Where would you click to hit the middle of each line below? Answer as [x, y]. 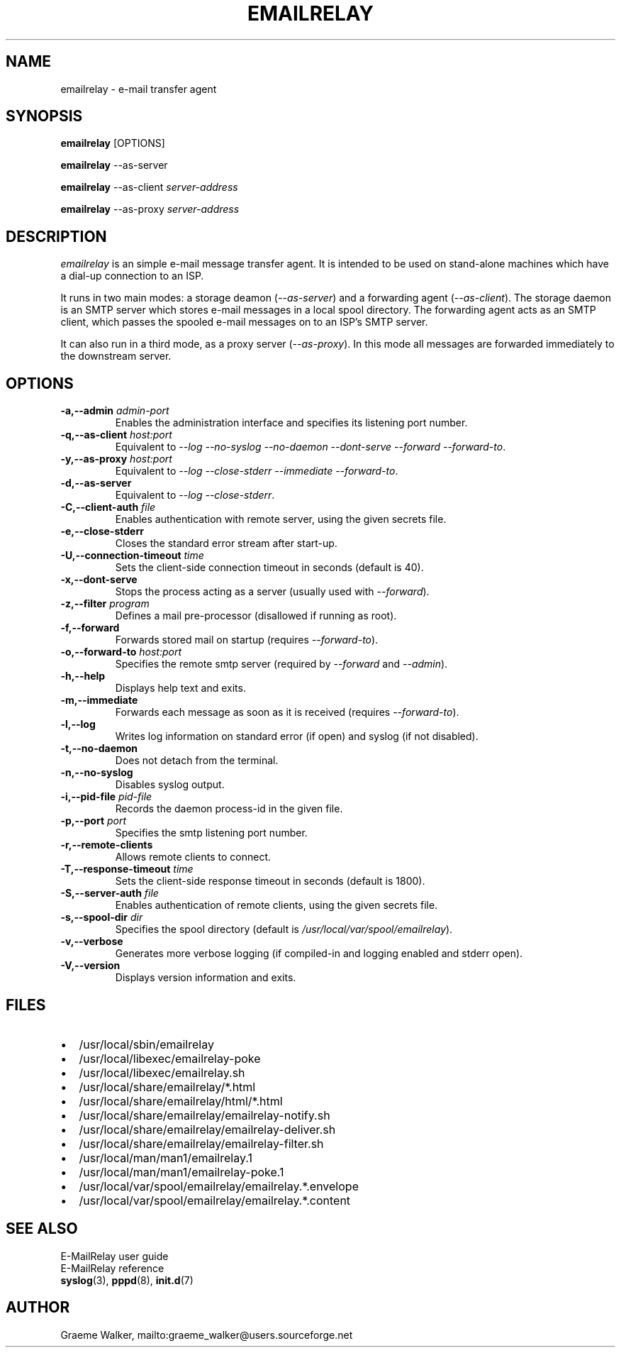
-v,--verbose [92, 941]
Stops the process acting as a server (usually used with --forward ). [272, 592]
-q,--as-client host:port [116, 435]
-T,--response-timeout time [127, 869]
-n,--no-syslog [97, 773]
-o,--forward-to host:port [121, 652]
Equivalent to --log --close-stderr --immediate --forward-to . [257, 471]
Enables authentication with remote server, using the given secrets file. [281, 519]
